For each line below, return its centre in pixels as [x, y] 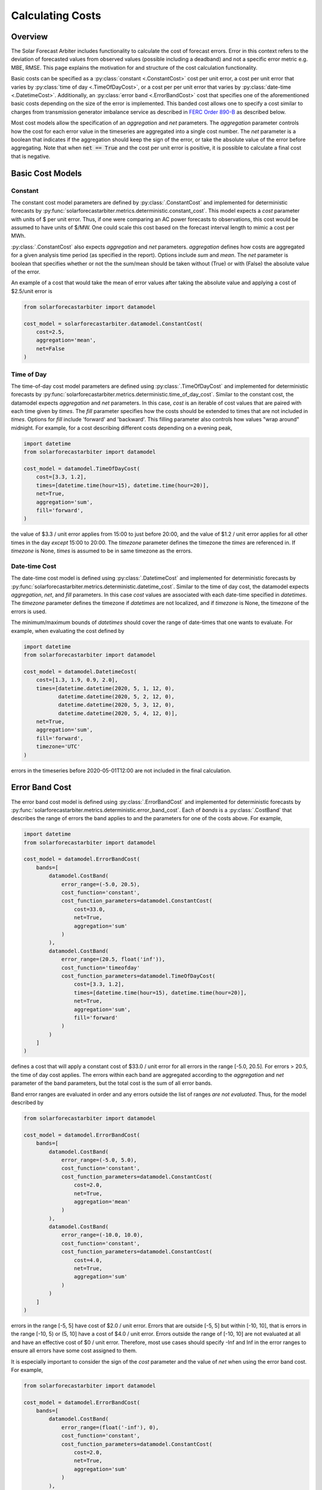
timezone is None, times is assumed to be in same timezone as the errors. [102, 551]
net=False [50, 348]
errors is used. [29, 611]
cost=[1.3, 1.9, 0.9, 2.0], [77, 680]
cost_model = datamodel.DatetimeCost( [80, 671]
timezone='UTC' [58, 747]
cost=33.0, [89, 909]
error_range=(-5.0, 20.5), [100, 884]
